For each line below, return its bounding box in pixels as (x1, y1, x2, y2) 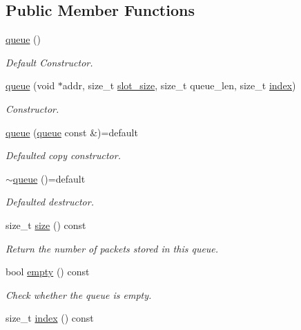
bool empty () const (6, 264, 90, 279)
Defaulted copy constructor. (6, 148, 121, 163)
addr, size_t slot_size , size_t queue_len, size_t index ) (62, 78, 296, 93)
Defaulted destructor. (6, 194, 94, 209)
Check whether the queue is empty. (6, 287, 152, 302)
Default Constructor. (6, 55, 93, 69)
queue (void (6, 78, 55, 93)
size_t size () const (6, 217, 86, 232)
